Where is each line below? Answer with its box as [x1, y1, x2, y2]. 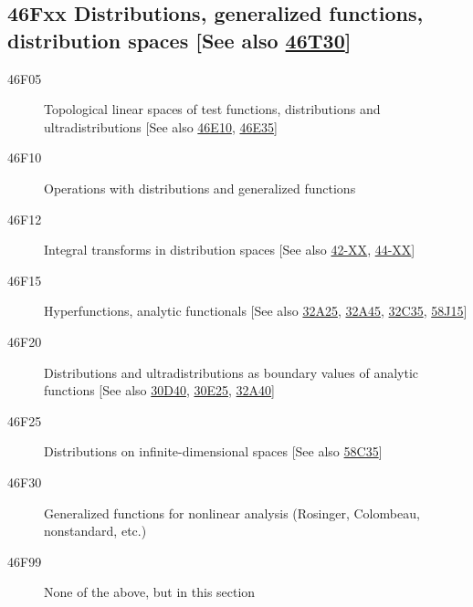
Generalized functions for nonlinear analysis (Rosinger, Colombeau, [44, 503, 420, 522]
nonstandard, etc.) [44, 521, 147, 540]
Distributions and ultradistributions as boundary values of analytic [44, 362, 419, 382]
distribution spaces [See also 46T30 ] [7, 26, 352, 54]
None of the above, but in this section [44, 582, 256, 602]
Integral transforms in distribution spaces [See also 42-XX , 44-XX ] [44, 240, 415, 259]
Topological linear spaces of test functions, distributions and [44, 99, 381, 119]
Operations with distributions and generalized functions [44, 178, 356, 197]
